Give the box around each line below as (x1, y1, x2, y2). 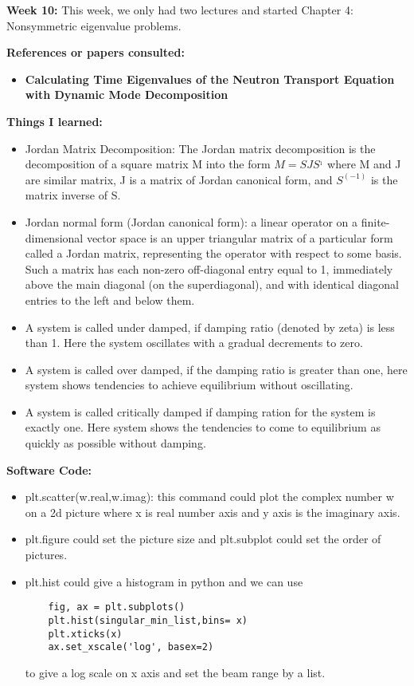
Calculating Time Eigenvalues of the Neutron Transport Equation (25, 70, 395, 87)
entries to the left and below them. (25, 291, 195, 308)
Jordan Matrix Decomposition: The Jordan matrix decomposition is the (25, 140, 376, 156)
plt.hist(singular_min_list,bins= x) (48, 614, 248, 626)
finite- (361, 213, 390, 230)
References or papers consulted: (6, 44, 185, 61)
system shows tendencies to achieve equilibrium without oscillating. (25, 377, 353, 393)
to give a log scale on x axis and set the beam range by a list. (25, 664, 326, 680)
